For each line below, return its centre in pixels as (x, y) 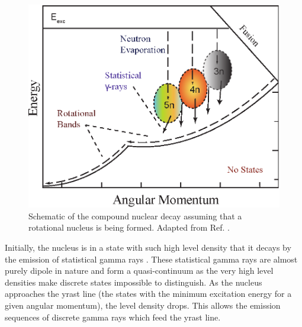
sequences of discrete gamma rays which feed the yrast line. (113, 317)
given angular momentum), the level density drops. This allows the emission (143, 305)
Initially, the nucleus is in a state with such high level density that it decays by (148, 247)
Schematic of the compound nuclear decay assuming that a (135, 216)
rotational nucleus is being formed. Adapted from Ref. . (129, 227)
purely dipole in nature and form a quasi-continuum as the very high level (139, 271)
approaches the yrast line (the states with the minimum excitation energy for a (148, 294)
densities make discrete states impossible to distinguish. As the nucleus (134, 282)
